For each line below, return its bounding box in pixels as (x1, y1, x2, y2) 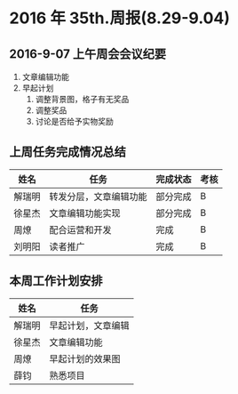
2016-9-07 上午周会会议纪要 (9, 46, 167, 61)
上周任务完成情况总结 (9, 144, 126, 160)
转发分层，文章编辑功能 (49, 190, 148, 203)
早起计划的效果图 (49, 352, 122, 365)
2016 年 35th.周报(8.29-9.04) (9, 8, 231, 28)
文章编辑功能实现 (49, 206, 122, 219)
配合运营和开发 (49, 223, 113, 236)
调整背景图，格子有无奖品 (35, 94, 130, 104)
